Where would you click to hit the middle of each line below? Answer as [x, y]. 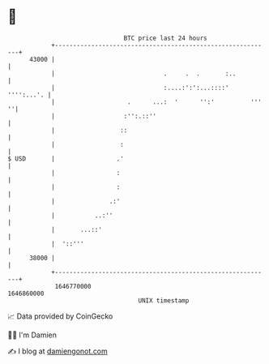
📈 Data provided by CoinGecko [60, 316]
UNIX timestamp [164, 300]
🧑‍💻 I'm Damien [32, 335]
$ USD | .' [66, 158]
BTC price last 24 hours [165, 38]
